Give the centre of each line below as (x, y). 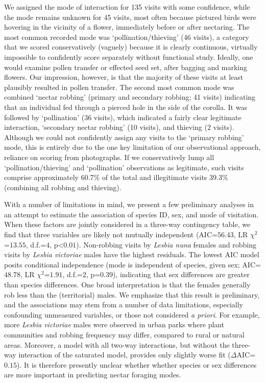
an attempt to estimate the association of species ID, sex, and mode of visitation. (131, 214)
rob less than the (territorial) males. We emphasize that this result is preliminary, (132, 294)
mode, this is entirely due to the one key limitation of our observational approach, (132, 147)
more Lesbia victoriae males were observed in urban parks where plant (114, 324)
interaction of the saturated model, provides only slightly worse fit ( (125, 355)
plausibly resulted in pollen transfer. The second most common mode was (119, 87)
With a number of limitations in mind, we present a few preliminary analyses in (129, 204)
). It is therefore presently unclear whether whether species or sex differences (137, 364)
